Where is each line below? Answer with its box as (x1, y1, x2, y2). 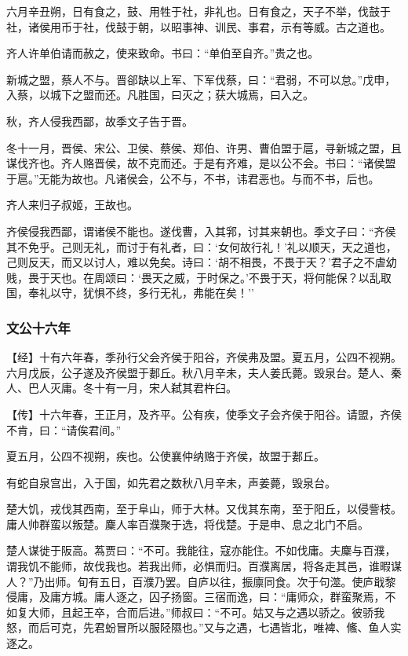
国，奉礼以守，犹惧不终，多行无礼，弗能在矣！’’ (6, 284, 254, 301)
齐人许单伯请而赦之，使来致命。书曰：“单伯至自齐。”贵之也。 (6, 45, 319, 61)
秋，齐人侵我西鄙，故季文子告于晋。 (6, 112, 193, 129)
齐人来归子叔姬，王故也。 (6, 196, 138, 213)
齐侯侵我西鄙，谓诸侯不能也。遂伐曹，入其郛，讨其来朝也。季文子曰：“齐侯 (6, 222, 396, 239)
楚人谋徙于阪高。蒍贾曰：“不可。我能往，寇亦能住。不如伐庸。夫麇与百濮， (6, 542, 396, 559)
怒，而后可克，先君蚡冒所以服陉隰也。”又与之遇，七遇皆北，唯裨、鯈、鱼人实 (6, 619, 402, 636)
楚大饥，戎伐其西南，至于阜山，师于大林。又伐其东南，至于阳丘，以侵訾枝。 (6, 500, 402, 517)
